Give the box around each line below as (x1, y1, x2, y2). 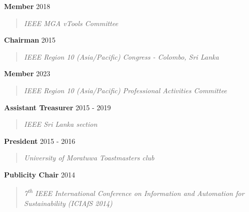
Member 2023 (4, 68, 50, 79)
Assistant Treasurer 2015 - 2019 (4, 102, 111, 112)
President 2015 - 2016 (4, 135, 75, 146)
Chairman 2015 (4, 35, 56, 45)
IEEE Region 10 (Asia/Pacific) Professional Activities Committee (24, 85, 227, 95)
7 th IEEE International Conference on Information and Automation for (24, 186, 244, 198)
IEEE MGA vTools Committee (24, 18, 118, 28)
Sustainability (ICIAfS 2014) (24, 197, 113, 208)
